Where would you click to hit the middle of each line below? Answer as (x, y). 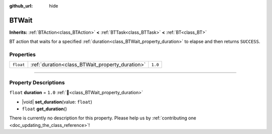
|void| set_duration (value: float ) (57, 102)
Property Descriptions (37, 82)
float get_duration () (45, 109)
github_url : (21, 6)
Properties (23, 54)
